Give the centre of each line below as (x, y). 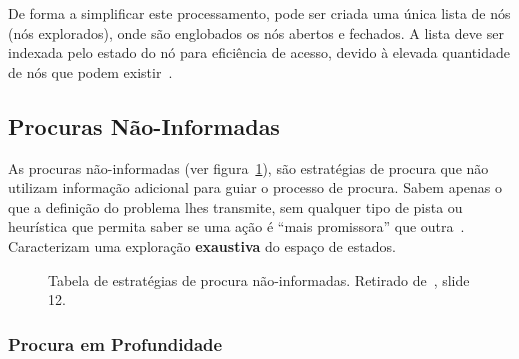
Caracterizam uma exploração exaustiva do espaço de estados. (202, 245)
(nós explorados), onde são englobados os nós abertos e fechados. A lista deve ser (256, 32)
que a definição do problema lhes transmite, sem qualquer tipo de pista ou (235, 206)
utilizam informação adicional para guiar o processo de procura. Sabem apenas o (255, 187)
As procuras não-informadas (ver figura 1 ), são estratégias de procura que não (248, 167)
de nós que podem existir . (90, 71)
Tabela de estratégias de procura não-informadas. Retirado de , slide (259, 279)
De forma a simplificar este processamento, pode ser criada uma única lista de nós (259, 13)
